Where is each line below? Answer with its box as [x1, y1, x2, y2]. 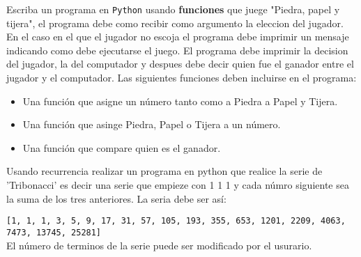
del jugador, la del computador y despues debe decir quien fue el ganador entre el [6, 56, 354, 71]
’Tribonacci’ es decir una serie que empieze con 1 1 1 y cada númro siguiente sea [6, 178, 349, 192]
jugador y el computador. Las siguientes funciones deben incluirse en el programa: [6, 70, 357, 85]
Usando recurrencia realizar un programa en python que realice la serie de [6, 164, 323, 178]
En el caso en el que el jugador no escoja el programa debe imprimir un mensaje [6, 29, 349, 44]
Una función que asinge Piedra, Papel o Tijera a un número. [22, 117, 281, 132]
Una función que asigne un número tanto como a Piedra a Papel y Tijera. [22, 93, 338, 108]
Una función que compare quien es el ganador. [22, 140, 221, 155]
